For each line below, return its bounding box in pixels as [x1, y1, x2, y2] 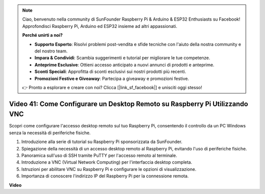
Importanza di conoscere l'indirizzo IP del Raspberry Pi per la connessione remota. [21, 173, 189, 179]
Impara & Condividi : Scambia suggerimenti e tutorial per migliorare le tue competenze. [34, 55, 211, 61]
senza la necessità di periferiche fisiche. [9, 130, 91, 136]
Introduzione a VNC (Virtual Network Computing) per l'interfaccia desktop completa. [21, 159, 192, 165]
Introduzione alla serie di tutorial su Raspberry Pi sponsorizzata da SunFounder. [21, 139, 183, 145]
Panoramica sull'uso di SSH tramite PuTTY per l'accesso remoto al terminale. [21, 152, 178, 158]
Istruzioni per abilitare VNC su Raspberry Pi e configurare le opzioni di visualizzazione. [21, 166, 196, 172]
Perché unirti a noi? [22, 32, 63, 38]
